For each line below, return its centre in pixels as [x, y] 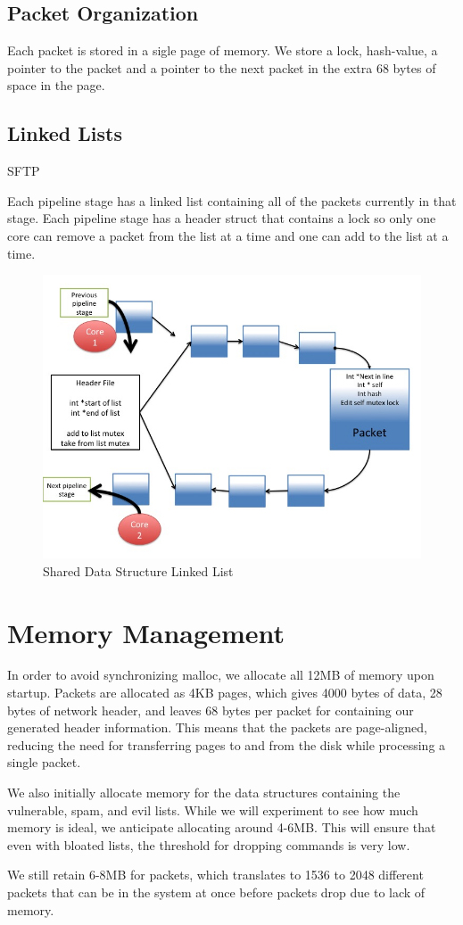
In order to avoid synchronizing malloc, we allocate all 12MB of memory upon [221, 675]
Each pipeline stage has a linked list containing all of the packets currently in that [232, 200]
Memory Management [146, 632]
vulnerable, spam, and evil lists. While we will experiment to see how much [213, 809]
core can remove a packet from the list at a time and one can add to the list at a [228, 235]
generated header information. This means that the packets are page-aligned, [217, 727]
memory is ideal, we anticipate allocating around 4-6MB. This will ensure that [222, 827]
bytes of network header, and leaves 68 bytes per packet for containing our [211, 710]
